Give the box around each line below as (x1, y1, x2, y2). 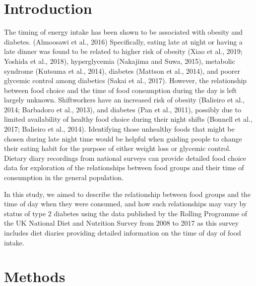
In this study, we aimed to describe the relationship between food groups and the (4, 189, 251, 199)
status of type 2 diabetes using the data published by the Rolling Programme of (4, 208, 248, 218)
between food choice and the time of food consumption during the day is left (4, 85, 237, 95)
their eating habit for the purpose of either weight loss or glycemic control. (4, 143, 231, 153)
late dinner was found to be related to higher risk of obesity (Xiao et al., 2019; (4, 46, 243, 56)
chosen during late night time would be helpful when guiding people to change (4, 133, 242, 143)
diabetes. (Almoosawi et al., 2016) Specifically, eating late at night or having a (4, 36, 243, 47)
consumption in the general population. (4, 172, 124, 183)
